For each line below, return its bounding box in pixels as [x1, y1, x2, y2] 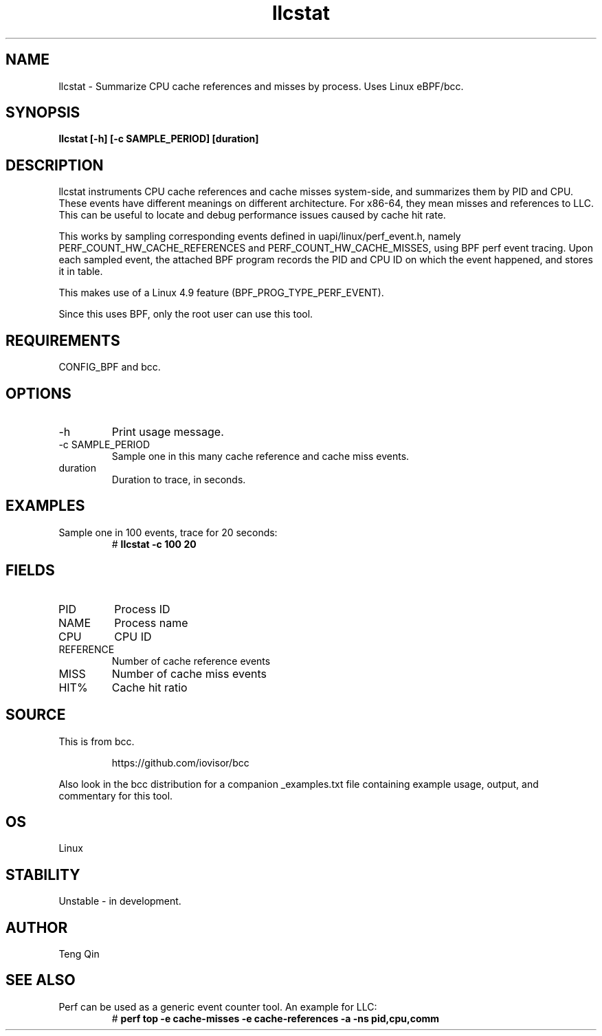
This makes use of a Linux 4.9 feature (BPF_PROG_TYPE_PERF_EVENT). [58, 287, 384, 299]
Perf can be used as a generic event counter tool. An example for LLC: [58, 1000, 377, 1013]
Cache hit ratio [111, 680, 188, 694]
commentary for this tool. [58, 789, 173, 802]
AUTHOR [5, 918, 68, 936]
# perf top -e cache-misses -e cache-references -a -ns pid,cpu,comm [111, 1012, 440, 1024]
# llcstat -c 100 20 [111, 538, 197, 550]
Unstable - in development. [58, 895, 181, 907]
